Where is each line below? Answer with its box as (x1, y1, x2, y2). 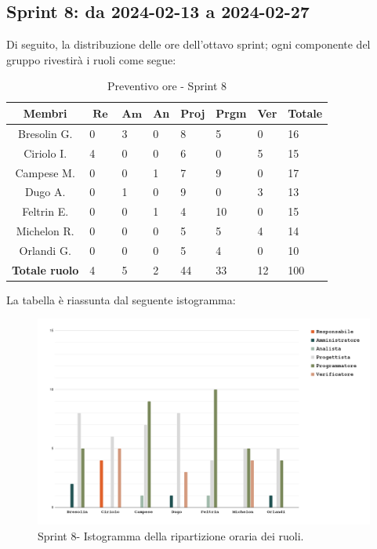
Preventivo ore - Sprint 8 (107, 78, 227, 94)
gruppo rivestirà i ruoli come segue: (6, 51, 176, 67)
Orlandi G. (19, 242, 71, 258)
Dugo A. (24, 184, 66, 200)
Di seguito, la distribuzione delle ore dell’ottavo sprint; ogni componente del (6, 36, 371, 53)
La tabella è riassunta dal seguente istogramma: (6, 291, 236, 307)
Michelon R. (16, 223, 74, 239)
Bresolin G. (18, 125, 73, 141)
